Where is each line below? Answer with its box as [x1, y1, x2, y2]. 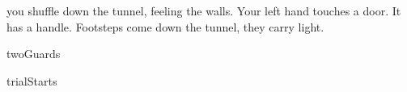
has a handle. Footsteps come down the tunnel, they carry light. [6, 18, 324, 35]
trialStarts [6, 72, 57, 89]
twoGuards [6, 45, 61, 62]
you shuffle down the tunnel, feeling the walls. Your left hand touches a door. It [6, 2, 401, 19]
